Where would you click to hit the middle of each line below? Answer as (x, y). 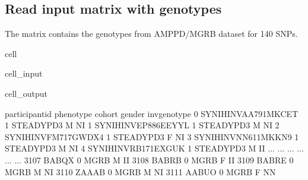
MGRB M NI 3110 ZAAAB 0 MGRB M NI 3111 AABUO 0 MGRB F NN (140, 171)
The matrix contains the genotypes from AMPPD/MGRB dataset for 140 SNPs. (151, 34)
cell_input (24, 73)
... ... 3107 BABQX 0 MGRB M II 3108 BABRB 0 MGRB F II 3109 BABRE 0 (149, 160)
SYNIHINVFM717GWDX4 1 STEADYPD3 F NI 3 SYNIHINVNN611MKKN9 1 (152, 136)
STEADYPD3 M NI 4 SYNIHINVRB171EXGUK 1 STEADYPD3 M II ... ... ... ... (154, 148)
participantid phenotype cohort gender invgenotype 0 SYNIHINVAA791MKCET (152, 113)
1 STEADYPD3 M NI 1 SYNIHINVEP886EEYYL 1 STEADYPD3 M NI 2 (142, 125)
